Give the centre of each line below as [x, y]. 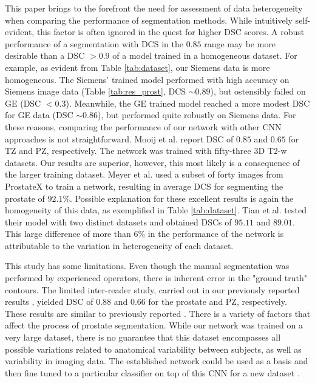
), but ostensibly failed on [258, 91]
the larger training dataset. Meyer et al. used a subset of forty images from [144, 174]
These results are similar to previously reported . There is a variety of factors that [158, 313]
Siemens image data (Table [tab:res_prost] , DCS [96, 91]
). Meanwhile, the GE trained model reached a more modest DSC [188, 103]
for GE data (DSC [39, 115]
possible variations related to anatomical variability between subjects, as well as [153, 349]
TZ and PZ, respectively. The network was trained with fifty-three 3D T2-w [146, 151]
